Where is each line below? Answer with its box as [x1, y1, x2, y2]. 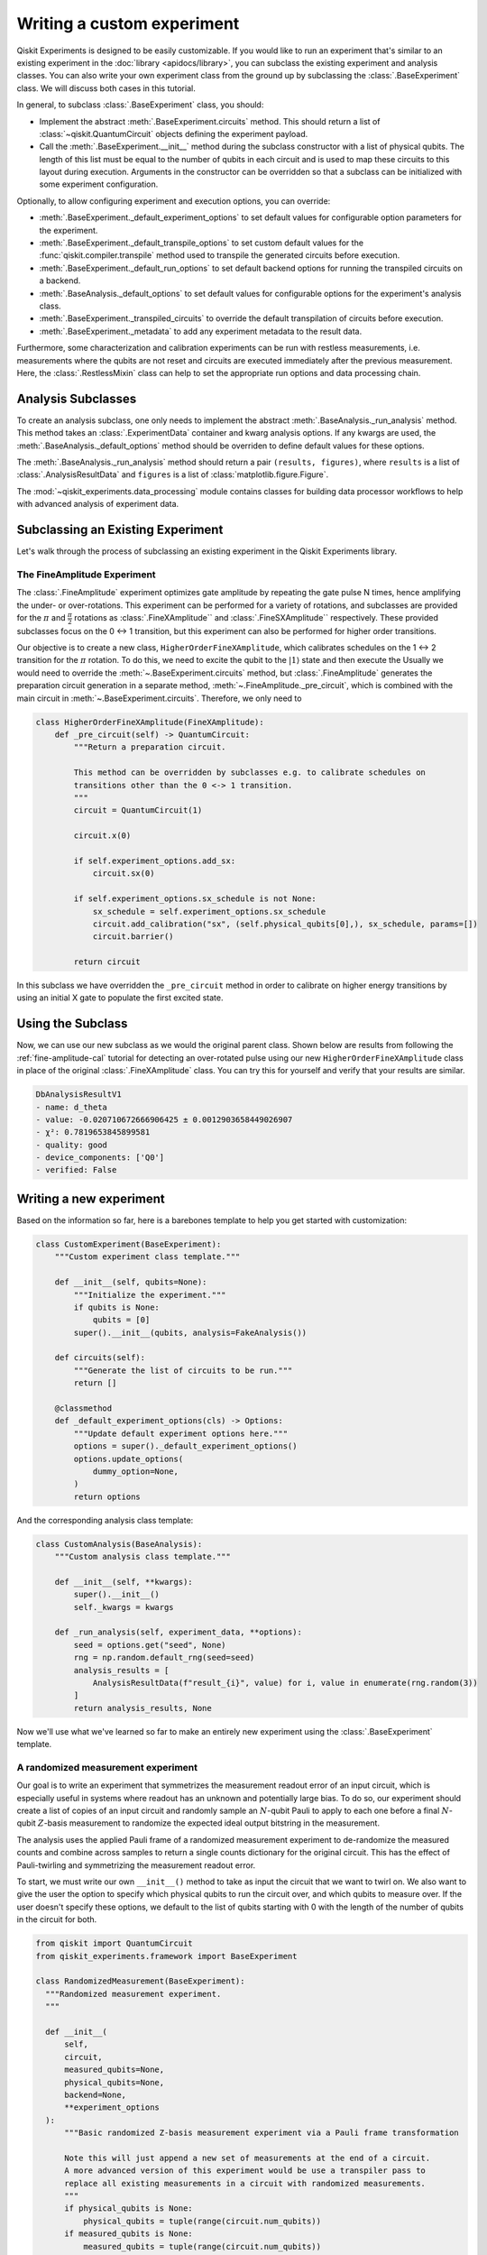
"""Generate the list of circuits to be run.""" [73, 1365, 293, 1376]
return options [73, 1491, 142, 1502]
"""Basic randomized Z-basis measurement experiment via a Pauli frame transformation [64, 2128, 459, 2138]
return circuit [73, 957, 142, 967]
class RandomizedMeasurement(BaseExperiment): [35, 1976, 245, 1986]
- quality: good [35, 1139, 108, 1150]
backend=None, [64, 2089, 126, 2100]
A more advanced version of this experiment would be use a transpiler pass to [64, 2166, 426, 2176]
